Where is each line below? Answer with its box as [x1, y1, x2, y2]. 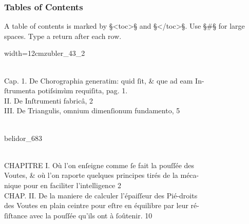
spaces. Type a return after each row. [4, 30, 122, 41]
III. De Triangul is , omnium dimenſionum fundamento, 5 [4, 105, 180, 116]
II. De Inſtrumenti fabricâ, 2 [4, 95, 93, 106]
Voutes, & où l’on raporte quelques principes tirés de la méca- [4, 170, 199, 180]
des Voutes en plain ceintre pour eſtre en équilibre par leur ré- [4, 200, 199, 211]
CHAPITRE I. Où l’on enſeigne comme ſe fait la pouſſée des [4, 159, 195, 170]
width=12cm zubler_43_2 [4, 48, 85, 58]
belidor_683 [4, 132, 42, 143]
